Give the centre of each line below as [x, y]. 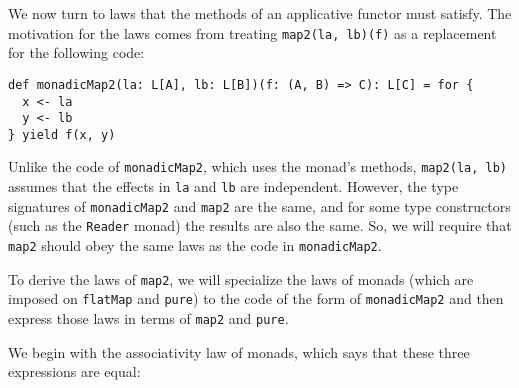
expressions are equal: [74, 371]
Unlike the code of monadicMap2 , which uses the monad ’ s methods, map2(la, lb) [258, 166]
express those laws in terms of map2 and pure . [148, 318]
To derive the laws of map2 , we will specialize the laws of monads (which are [241, 278]
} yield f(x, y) [62, 134]
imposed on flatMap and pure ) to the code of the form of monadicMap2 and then [256, 298]
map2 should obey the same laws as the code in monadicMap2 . [195, 245]
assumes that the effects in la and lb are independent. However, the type [233, 186]
